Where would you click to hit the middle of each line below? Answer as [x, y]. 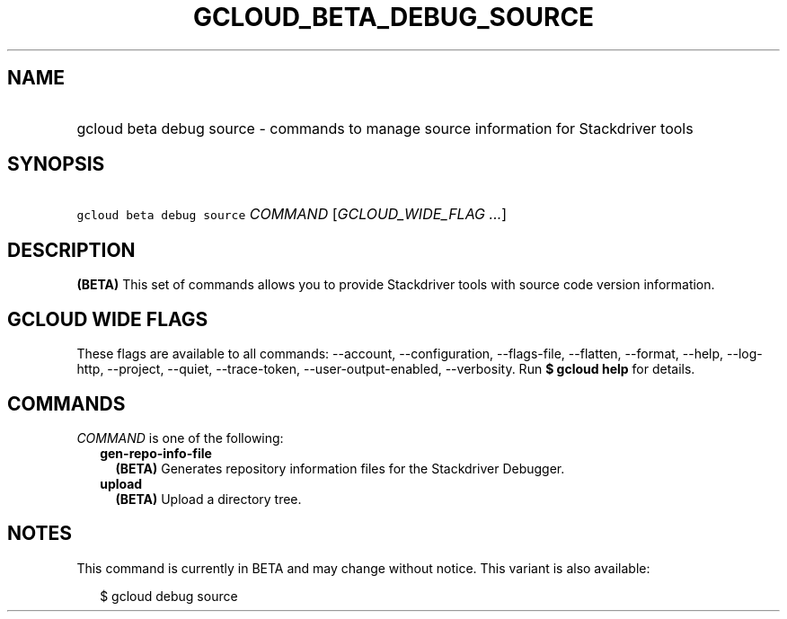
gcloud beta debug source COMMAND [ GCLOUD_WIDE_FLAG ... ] [292, 214]
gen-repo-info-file [156, 453]
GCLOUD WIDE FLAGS [108, 319]
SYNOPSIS [56, 164]
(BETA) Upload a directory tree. [208, 499]
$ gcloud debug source [169, 596]
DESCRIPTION [71, 250]
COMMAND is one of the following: [180, 438]
